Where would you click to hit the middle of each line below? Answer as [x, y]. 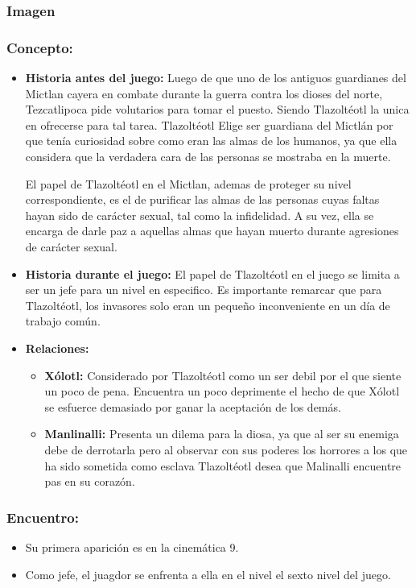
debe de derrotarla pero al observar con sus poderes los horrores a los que [226, 449]
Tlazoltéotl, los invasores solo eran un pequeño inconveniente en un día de [208, 305]
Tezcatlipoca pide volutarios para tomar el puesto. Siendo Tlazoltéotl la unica [217, 109]
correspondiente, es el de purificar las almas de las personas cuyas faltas [202, 199]
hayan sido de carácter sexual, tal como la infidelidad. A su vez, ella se [200, 215]
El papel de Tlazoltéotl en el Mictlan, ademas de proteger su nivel [188, 183]
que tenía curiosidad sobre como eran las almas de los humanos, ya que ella [211, 141]
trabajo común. [63, 321]
